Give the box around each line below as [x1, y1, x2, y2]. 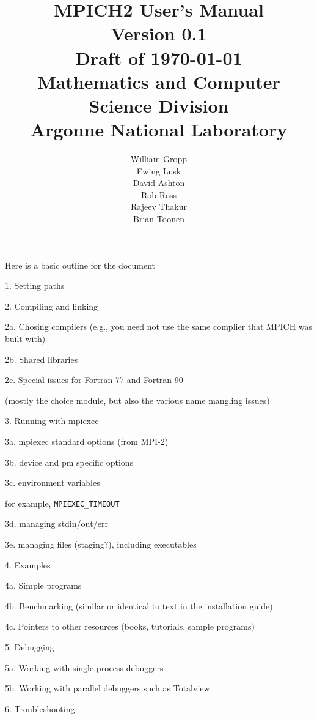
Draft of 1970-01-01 [75, 45, 242, 70]
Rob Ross [140, 188, 177, 201]
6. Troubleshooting [5, 702, 75, 715]
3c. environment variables [5, 476, 100, 489]
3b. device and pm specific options [5, 455, 134, 468]
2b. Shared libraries [5, 352, 78, 365]
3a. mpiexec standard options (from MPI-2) [5, 434, 169, 447]
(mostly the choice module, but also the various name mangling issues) [5, 393, 270, 406]
